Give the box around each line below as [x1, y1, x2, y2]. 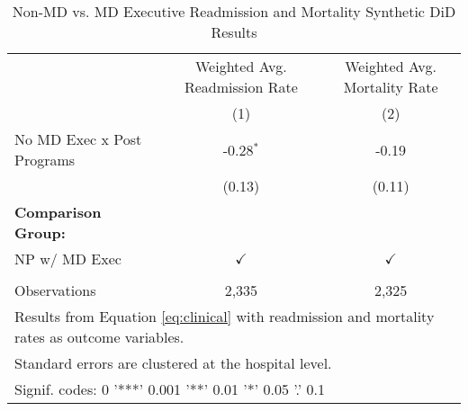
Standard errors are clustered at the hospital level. [14, 353, 332, 373]
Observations [14, 280, 96, 300]
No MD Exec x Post [14, 129, 142, 149]
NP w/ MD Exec [14, 248, 121, 269]
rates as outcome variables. [14, 326, 184, 347]
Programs [14, 149, 76, 170]
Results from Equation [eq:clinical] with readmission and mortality [14, 306, 435, 326]
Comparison [14, 201, 102, 222]
